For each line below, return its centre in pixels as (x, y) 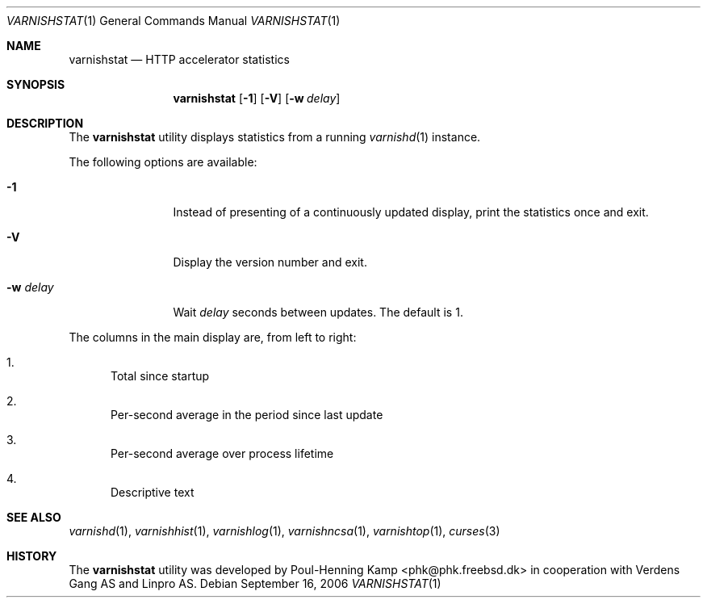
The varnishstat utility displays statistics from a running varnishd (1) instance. (275, 137)
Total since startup (160, 376)
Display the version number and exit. (270, 262)
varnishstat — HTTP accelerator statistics (179, 59)
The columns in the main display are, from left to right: (213, 337)
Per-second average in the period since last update (247, 415)
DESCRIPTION (45, 123)
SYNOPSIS (36, 84)
